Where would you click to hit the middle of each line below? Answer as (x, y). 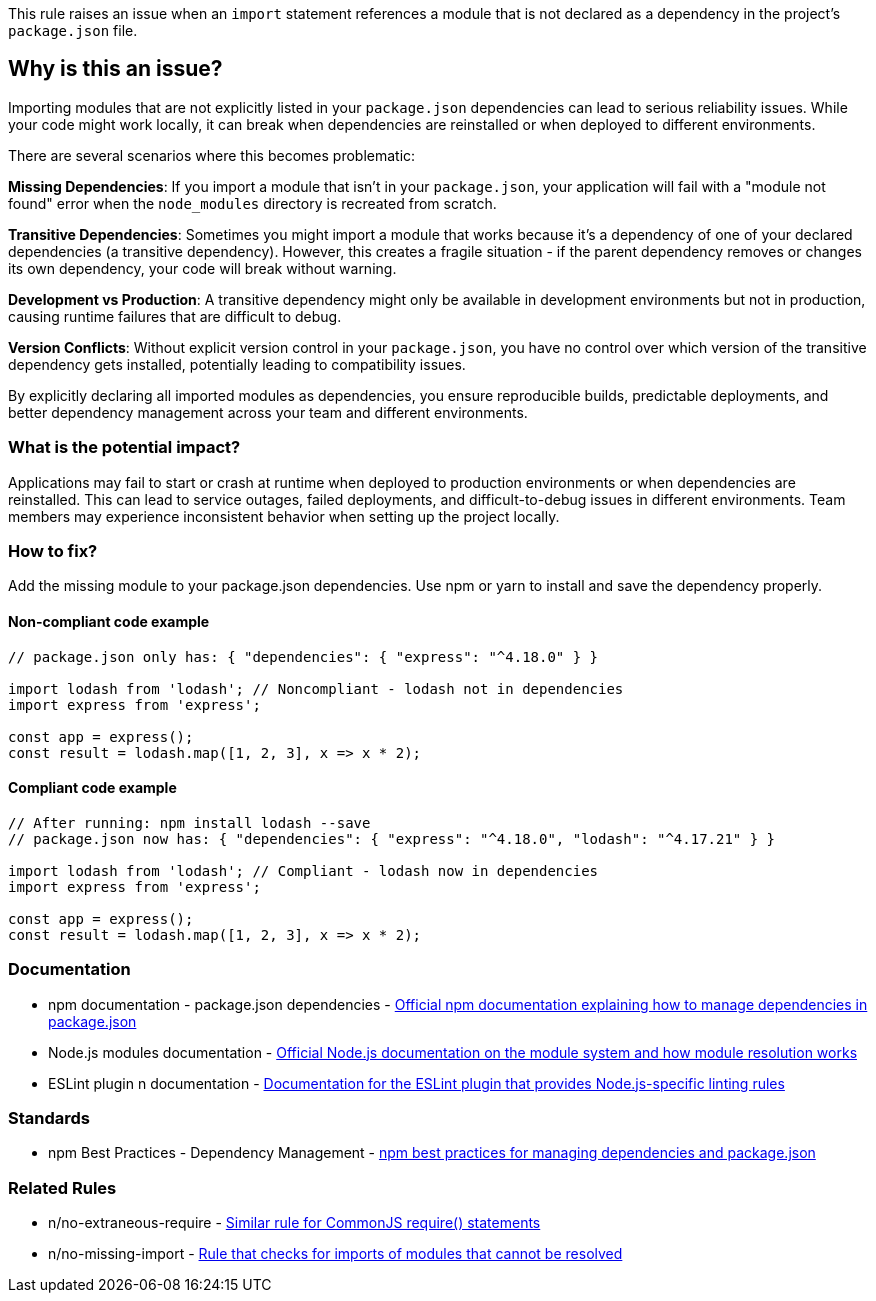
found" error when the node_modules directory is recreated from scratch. (252, 203)
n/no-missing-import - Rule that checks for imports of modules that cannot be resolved (335, 1254)
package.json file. (73, 30)
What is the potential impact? (124, 447)
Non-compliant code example (109, 621)
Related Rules (62, 1187)
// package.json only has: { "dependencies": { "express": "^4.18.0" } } (303, 656)
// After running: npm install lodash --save (189, 822)
